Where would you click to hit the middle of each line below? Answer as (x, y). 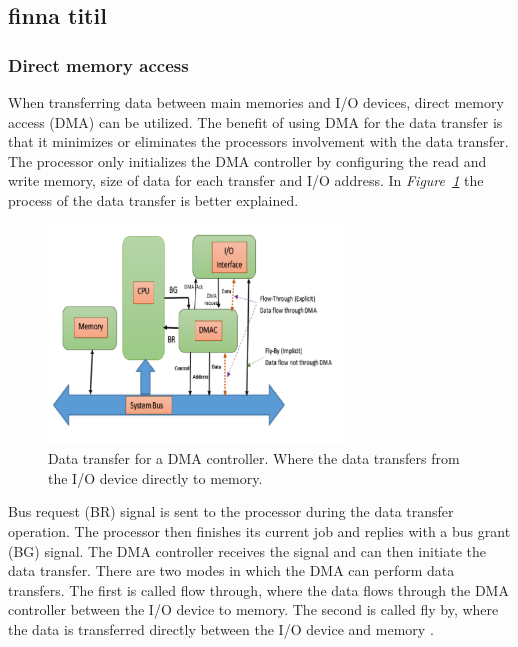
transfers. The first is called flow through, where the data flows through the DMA (258, 589)
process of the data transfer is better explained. (153, 199)
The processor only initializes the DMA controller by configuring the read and (247, 160)
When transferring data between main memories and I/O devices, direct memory (256, 102)
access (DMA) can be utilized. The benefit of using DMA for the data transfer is (255, 121)
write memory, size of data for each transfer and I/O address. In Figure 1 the (246, 180)
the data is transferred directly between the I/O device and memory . (221, 628)
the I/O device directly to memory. (155, 477)
